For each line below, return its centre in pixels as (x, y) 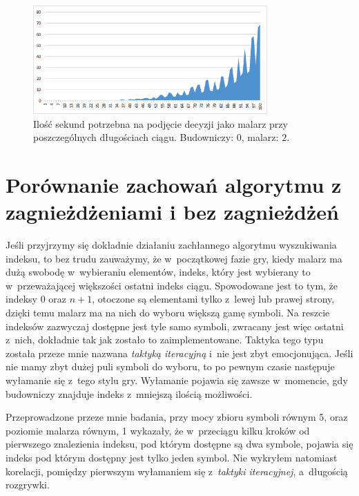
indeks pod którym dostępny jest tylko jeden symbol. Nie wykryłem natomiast (172, 458)
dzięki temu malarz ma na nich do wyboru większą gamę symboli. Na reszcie (168, 313)
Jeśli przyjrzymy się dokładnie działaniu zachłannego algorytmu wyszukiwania (171, 245)
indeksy (21, 299)
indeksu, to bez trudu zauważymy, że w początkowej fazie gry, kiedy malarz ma (174, 258)
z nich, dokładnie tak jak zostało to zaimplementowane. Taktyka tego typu (165, 340)
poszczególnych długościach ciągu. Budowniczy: (134, 137)
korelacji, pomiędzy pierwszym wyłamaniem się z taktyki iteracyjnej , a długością (177, 471)
